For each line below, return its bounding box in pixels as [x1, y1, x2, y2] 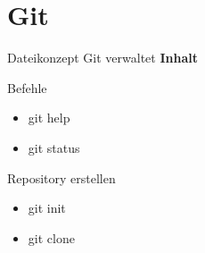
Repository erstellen [7, 168, 116, 187]
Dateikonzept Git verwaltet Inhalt [7, 48, 198, 67]
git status [28, 138, 80, 156]
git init [28, 198, 66, 217]
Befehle [7, 78, 47, 97]
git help [28, 108, 70, 127]
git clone [28, 228, 75, 247]
